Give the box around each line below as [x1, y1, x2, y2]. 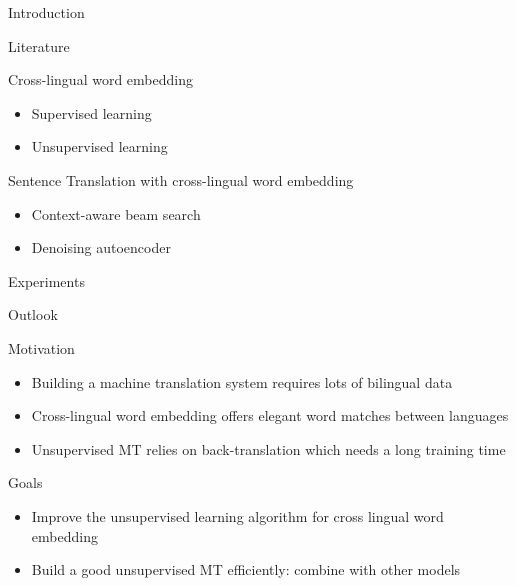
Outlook [8, 304, 58, 325]
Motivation [8, 337, 75, 358]
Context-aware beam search [31, 203, 201, 224]
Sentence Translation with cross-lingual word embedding [8, 169, 354, 190]
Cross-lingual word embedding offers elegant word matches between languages [31, 405, 509, 426]
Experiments [8, 270, 85, 291]
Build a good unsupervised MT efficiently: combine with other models [31, 559, 461, 580]
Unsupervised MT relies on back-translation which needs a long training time [31, 438, 506, 459]
